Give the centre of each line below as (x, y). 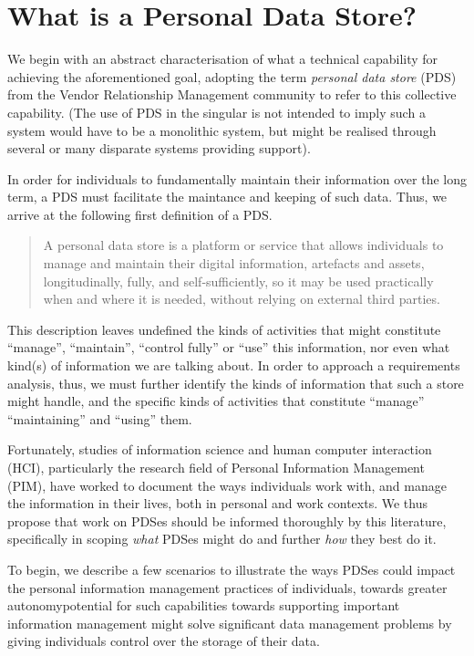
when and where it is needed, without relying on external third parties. (242, 299)
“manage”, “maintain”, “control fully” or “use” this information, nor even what (229, 347)
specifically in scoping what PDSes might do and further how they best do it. (222, 539)
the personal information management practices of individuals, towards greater (227, 587)
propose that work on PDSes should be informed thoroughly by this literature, (227, 521)
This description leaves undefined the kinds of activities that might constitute (224, 329)
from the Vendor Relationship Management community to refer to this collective (232, 94)
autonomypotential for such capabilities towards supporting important (204, 605)
